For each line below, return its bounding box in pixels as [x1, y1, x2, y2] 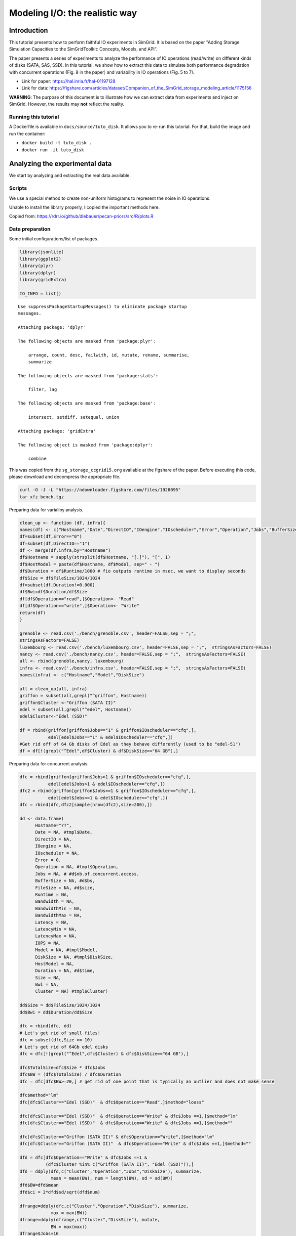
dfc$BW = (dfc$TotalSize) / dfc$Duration [19, 1072, 121, 1077]
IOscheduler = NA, [35, 850, 80, 856]
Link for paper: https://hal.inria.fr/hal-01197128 [21, 78, 116, 84]
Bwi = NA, [35, 982, 59, 987]
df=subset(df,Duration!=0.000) [19, 582, 96, 588]
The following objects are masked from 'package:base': [18, 400, 156, 406]
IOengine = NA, [35, 843, 72, 849]
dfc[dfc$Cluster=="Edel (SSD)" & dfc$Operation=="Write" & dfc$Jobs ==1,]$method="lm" [19, 1113, 238, 1119]
